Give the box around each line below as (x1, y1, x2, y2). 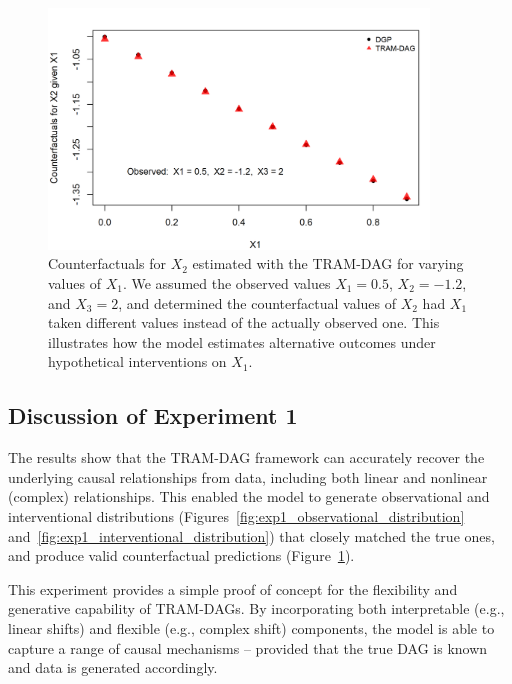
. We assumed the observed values (122, 273, 331, 294)
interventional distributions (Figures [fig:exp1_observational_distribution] (8, 505, 465, 526)
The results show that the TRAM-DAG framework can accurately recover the (8, 447, 485, 468)
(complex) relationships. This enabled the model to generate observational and (8, 486, 490, 507)
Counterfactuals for (48, 253, 167, 274)
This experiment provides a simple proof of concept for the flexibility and (8, 578, 458, 599)
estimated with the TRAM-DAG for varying (192, 253, 464, 274)
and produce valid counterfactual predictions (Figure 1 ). (8, 545, 355, 566)
